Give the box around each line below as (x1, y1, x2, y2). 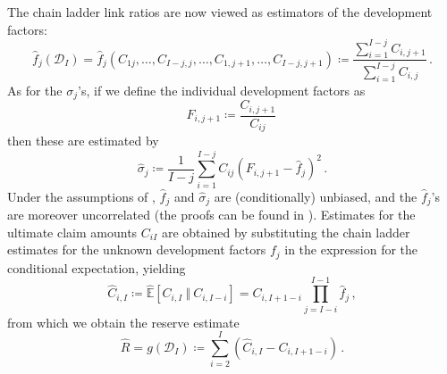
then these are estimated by (7, 131, 159, 150)
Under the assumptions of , (7, 187, 156, 205)
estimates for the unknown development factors (7, 240, 266, 259)
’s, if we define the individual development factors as (78, 80, 366, 99)
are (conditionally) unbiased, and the (214, 187, 417, 205)
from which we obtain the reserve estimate (7, 312, 240, 331)
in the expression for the (284, 240, 418, 259)
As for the (7, 80, 63, 99)
